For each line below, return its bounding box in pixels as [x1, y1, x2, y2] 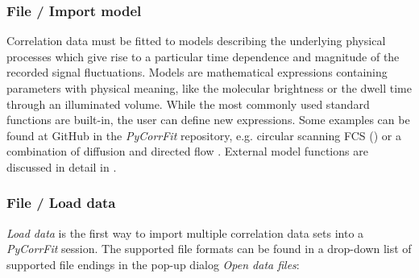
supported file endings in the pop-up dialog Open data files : [6, 255, 300, 272]
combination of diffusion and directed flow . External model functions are [6, 143, 368, 160]
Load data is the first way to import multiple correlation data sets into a [6, 224, 364, 241]
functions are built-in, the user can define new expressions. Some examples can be [6, 111, 410, 128]
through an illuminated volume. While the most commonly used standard [6, 95, 370, 112]
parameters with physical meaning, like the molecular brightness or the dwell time [6, 80, 412, 96]
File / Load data [6, 193, 116, 213]
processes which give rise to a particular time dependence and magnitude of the [6, 48, 400, 64]
